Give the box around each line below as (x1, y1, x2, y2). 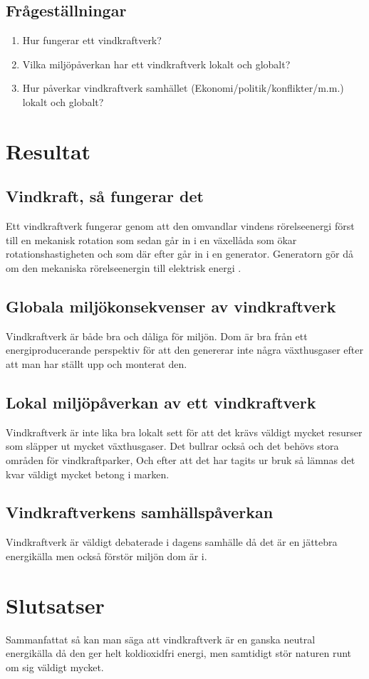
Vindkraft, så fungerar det (6, 185, 204, 207)
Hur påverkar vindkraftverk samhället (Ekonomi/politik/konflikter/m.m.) (22, 80, 344, 95)
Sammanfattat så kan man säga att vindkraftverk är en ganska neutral (6, 631, 316, 646)
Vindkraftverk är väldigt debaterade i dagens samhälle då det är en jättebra (6, 535, 338, 549)
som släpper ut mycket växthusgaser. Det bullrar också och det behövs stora (6, 438, 339, 453)
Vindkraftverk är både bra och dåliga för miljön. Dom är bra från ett (6, 328, 308, 343)
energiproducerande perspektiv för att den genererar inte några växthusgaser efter (6, 342, 363, 357)
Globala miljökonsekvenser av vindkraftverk (6, 295, 336, 317)
